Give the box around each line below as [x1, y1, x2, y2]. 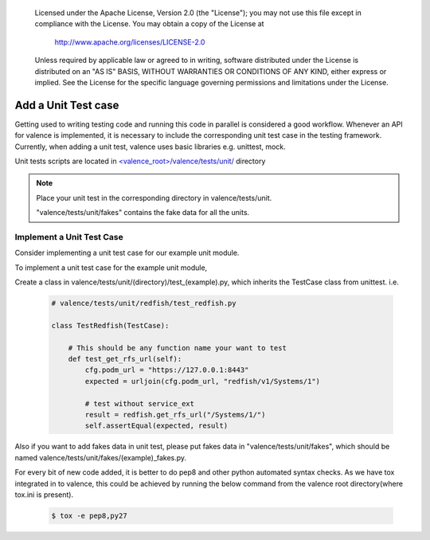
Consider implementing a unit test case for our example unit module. [14, 248, 240, 258]
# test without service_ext [84, 399, 195, 408]
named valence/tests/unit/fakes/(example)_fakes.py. [14, 452, 187, 462]
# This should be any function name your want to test [68, 343, 287, 352]
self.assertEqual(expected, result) [84, 421, 229, 430]
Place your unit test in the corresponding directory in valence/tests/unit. [36, 193, 272, 202]
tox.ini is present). [14, 490, 74, 499]
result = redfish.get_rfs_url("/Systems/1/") [84, 410, 266, 420]
